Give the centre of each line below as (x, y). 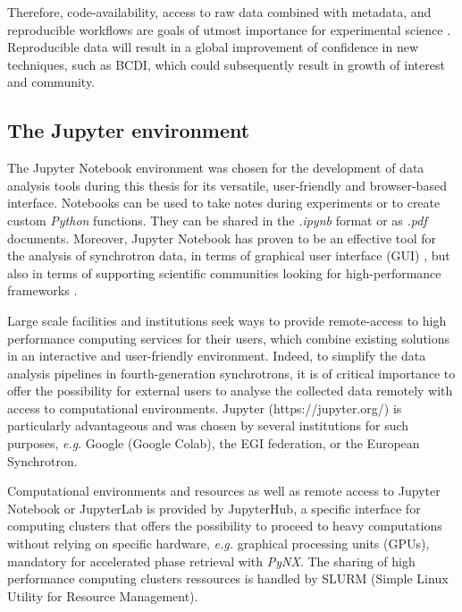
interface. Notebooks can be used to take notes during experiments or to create (224, 203)
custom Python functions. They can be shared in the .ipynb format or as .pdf (217, 220)
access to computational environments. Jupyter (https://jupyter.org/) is (205, 408)
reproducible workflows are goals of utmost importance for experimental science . (229, 29)
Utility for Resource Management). (103, 595)
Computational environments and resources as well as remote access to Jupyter (224, 491)
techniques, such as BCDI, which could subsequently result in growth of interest (226, 64)
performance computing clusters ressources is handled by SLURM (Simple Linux (228, 578)
